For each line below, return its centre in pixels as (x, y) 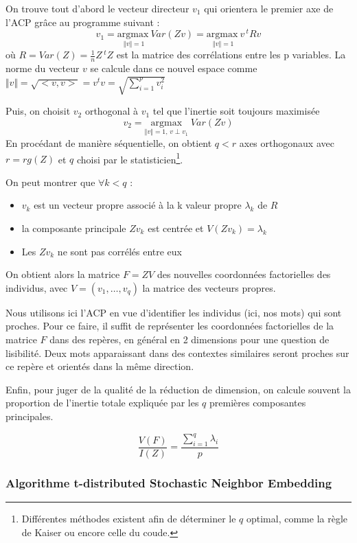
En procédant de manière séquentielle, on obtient (109, 142)
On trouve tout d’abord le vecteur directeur (97, 8)
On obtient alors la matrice (63, 274)
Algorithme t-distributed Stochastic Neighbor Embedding (169, 482)
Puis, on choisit (38, 111)
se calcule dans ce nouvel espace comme (174, 68)
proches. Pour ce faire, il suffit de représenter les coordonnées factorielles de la (170, 326)
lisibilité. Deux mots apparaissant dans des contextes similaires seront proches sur (177, 353)
